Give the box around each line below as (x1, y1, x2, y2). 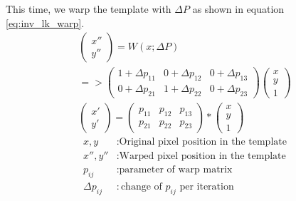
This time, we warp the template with (6, 1, 171, 16)
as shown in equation (192, 1, 285, 16)
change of (120, 182, 162, 192)
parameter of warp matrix (119, 165, 233, 175)
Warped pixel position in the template (119, 151, 286, 162)
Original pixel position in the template (119, 137, 287, 148)
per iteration (179, 182, 234, 192)
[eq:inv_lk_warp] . (6, 15, 85, 30)
